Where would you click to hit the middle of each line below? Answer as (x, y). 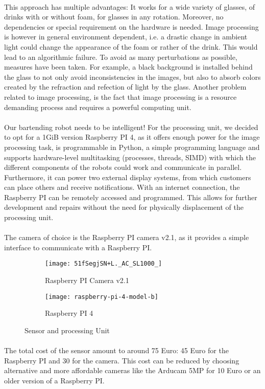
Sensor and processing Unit (67, 330)
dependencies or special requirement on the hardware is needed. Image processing (131, 26)
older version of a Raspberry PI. (54, 380)
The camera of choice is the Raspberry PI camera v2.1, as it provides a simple (127, 237)
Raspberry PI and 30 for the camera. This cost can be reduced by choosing (122, 360)
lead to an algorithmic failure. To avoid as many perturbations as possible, (121, 57)
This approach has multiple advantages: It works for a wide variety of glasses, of (130, 6)
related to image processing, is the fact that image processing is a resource (121, 96)
